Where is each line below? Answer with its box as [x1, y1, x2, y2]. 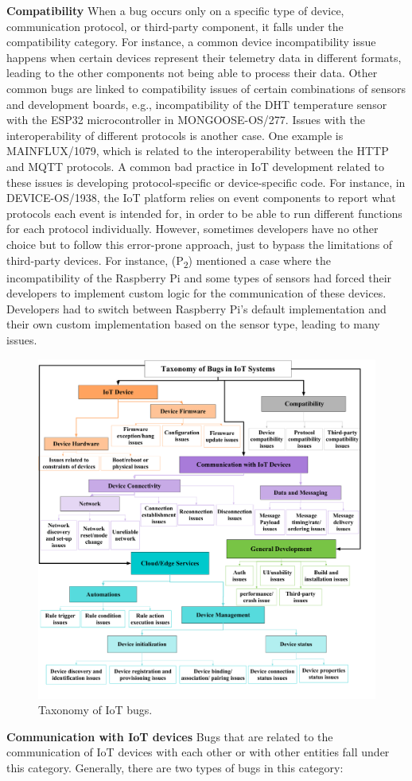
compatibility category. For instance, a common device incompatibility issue [6, 33, 376, 50]
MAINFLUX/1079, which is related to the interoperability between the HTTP [6, 142, 389, 159]
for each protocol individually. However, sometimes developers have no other [6, 220, 379, 237]
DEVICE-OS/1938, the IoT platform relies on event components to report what [6, 189, 396, 206]
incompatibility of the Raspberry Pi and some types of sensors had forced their [6, 269, 392, 286]
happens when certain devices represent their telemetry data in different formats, [6, 49, 402, 65]
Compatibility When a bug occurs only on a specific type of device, [6, 2, 344, 18]
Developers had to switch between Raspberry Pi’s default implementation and [6, 300, 387, 317]
